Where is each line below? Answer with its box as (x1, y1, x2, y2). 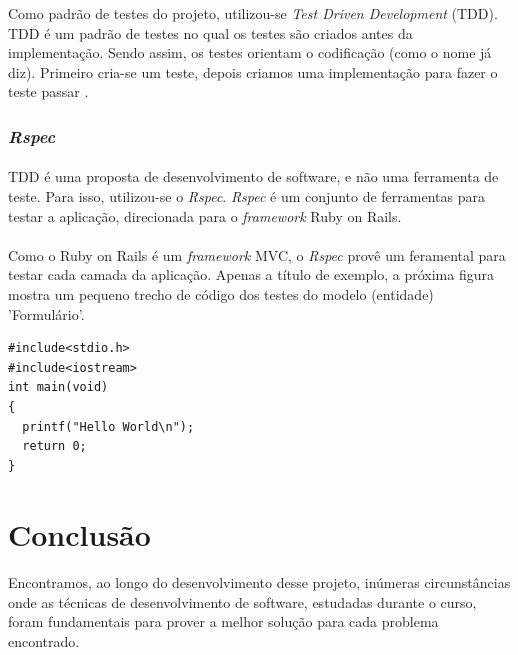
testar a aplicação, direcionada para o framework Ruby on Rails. (8, 205, 402, 226)
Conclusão (8, 513, 151, 554)
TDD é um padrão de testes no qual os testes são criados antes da (8, 22, 413, 43)
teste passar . (8, 81, 89, 102)
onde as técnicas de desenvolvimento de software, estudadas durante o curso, (8, 591, 477, 612)
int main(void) (8, 380, 109, 395)
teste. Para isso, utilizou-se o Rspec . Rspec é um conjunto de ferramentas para (8, 186, 485, 206)
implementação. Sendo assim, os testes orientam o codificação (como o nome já (8, 42, 492, 63)
